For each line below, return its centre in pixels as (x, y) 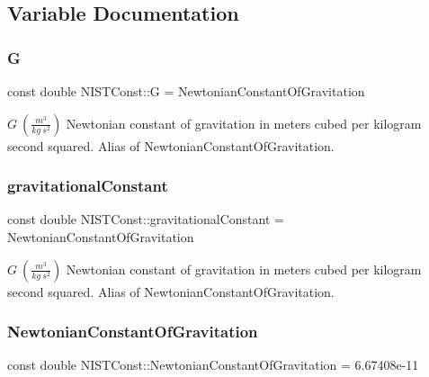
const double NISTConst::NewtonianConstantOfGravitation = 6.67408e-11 (213, 365)
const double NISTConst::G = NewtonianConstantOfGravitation (186, 91)
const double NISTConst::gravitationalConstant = (146, 219)
